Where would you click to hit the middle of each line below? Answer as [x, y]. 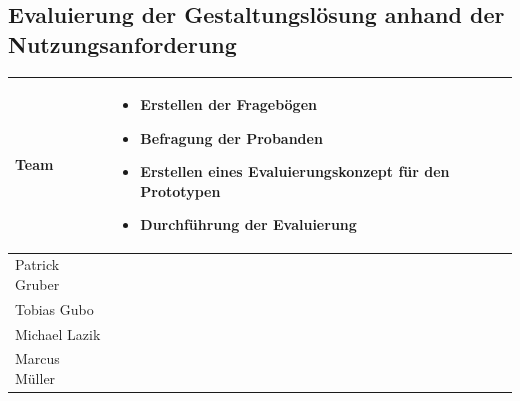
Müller [35, 378]
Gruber [37, 283]
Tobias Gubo [54, 308]
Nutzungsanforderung [122, 43]
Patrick [37, 264]
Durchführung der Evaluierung [248, 224]
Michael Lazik [58, 333]
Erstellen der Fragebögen [228, 104]
